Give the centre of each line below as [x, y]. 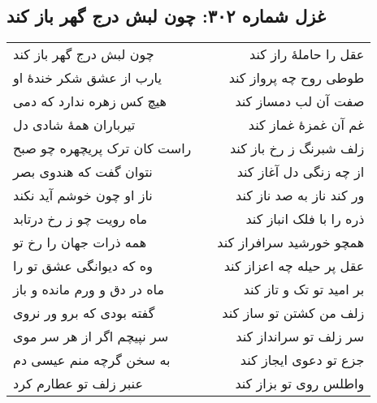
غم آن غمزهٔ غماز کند [306, 125]
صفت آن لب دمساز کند [300, 101]
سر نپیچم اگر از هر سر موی [91, 337]
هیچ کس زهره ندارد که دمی [90, 101]
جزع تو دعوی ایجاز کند [302, 360]
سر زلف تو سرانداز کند [300, 337]
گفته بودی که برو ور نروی [84, 313]
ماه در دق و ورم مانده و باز [89, 289]
